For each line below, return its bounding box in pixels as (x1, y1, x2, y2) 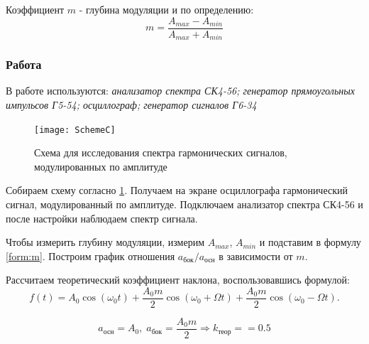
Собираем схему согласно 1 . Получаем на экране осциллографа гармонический (6, 183, 348, 198)
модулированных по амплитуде (34, 158, 167, 173)
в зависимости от (219, 248, 293, 263)
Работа (6, 55, 42, 73)
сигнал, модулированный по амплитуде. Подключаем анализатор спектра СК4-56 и (6, 196, 363, 211)
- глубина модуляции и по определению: (79, 2, 254, 16)
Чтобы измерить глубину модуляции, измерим (6, 235, 205, 249)
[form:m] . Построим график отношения (6, 248, 175, 263)
